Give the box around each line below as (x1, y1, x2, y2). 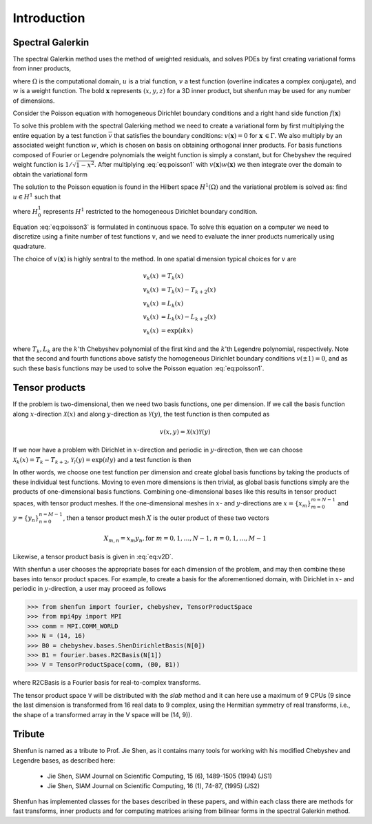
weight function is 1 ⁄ (12, 160, 72, 168)
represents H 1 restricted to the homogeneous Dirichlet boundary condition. (43, 207, 258, 216)
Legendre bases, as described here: (12, 756, 116, 765)
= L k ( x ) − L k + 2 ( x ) (161, 313, 216, 323)
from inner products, (12, 64, 72, 72)
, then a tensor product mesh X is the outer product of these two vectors (63, 514, 269, 522)
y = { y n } (12, 514, 39, 523)
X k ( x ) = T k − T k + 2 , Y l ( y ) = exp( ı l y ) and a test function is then (12, 455, 192, 465)
